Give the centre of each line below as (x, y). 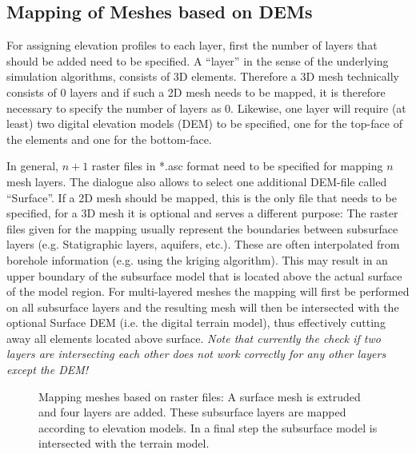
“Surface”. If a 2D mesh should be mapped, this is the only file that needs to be (202, 197)
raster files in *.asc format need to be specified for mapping (237, 166)
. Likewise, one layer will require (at (318, 108)
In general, (32, 166)
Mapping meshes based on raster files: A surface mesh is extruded (200, 396)
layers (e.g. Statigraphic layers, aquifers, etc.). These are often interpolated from (203, 244)
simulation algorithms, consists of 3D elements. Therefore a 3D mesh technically (203, 76)
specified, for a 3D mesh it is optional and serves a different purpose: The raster (202, 213)
